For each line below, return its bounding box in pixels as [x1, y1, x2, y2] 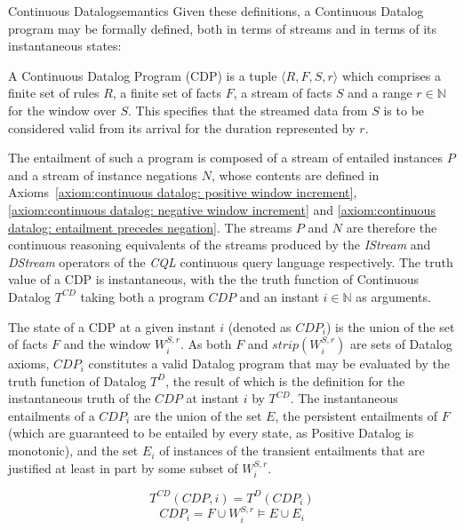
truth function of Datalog [8, 371, 147, 390]
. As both [180, 335, 232, 353]
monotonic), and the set [8, 441, 139, 460]
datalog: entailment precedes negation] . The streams [8, 218, 292, 236]
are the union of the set [133, 406, 262, 424]
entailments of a [8, 406, 95, 424]
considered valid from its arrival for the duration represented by [8, 118, 356, 137]
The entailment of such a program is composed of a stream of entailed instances [8, 148, 443, 167]
